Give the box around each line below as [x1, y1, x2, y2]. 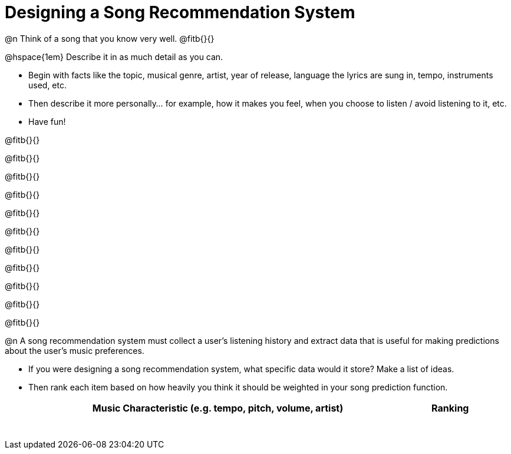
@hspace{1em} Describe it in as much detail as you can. [5, 51, 223, 62]
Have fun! [28, 116, 66, 127]
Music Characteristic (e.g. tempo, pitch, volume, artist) [92, 402, 344, 414]
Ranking [431, 402, 469, 414]
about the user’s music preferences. [5, 345, 144, 356]
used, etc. [28, 79, 67, 90]
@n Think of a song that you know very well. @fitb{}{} [5, 33, 215, 44]
